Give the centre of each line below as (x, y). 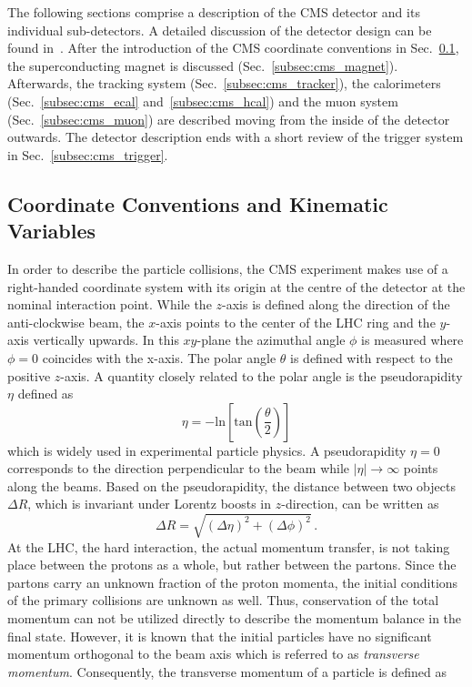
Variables (52, 231)
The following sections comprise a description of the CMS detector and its (214, 12)
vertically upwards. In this (106, 340)
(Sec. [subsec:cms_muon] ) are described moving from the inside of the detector (229, 119)
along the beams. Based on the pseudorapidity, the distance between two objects (231, 485)
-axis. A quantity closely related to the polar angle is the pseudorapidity (261, 375)
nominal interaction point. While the (110, 304)
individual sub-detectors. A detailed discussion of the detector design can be (220, 30)
